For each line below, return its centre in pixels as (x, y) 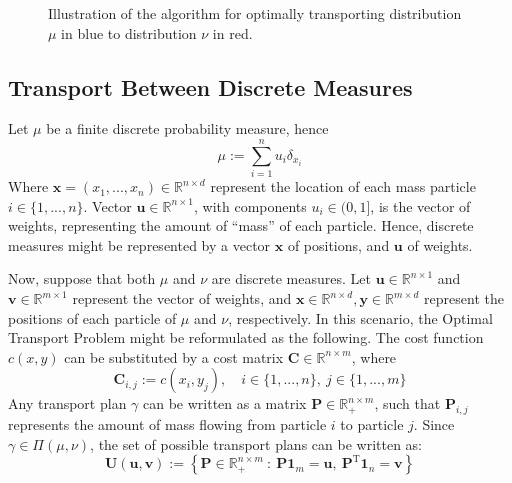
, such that (407, 403)
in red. (232, 32)
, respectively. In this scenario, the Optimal (360, 317)
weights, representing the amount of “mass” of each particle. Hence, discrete (241, 225)
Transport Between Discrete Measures (210, 86)
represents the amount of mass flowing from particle (167, 424)
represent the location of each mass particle (343, 186)
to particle (372, 424)
